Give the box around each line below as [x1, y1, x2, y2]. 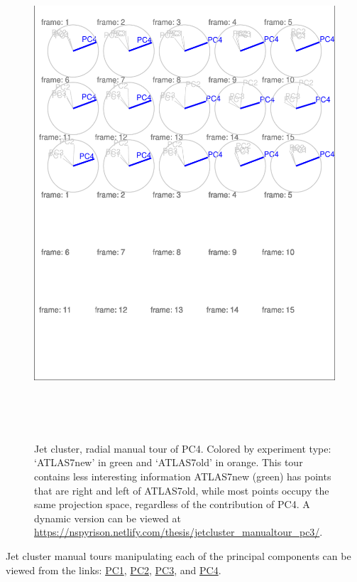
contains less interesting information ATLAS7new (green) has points [34, 468, 331, 483]
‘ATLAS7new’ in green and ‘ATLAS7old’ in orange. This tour [34, 455, 303, 470]
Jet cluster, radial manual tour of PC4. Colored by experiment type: [34, 441, 331, 456]
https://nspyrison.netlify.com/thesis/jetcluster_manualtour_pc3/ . [34, 524, 323, 539]
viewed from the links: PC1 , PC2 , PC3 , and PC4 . [6, 562, 221, 577]
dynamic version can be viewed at [34, 510, 181, 525]
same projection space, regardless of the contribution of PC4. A [34, 497, 310, 512]
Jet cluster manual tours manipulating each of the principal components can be [6, 548, 351, 563]
